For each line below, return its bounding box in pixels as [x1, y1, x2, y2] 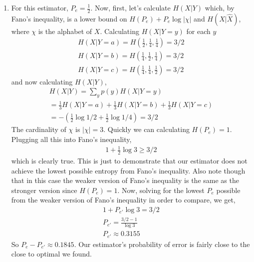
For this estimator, [11, 2, 68, 12]
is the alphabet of [38, 25, 92, 36]
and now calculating [11, 76, 73, 86]
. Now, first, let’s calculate [90, 2, 171, 12]
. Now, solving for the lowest [117, 184, 205, 195]
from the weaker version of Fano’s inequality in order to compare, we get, [11, 194, 236, 205]
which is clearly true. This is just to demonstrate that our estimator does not [11, 155, 248, 165]
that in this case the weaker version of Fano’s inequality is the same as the [11, 175, 239, 185]
